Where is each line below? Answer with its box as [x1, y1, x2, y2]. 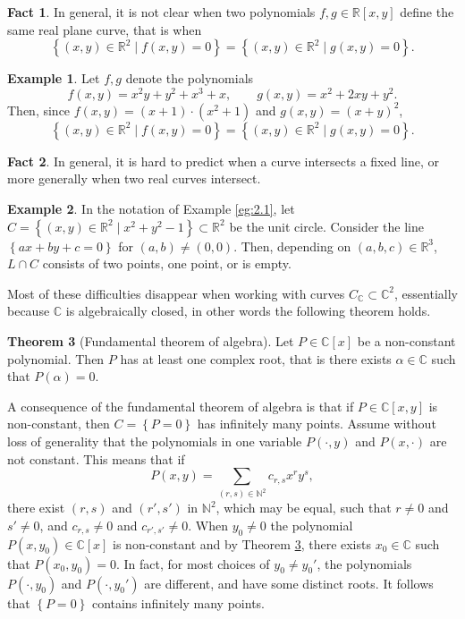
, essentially [394, 284, 458, 302]
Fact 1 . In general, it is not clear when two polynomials [7, 3, 316, 21]
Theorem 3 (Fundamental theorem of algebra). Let [7, 332, 294, 351]
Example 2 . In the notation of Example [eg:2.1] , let [7, 199, 295, 218]
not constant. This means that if [7, 449, 185, 468]
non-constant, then [7, 414, 110, 433]
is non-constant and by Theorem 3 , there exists [113, 534, 371, 553]
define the [400, 3, 454, 21]
